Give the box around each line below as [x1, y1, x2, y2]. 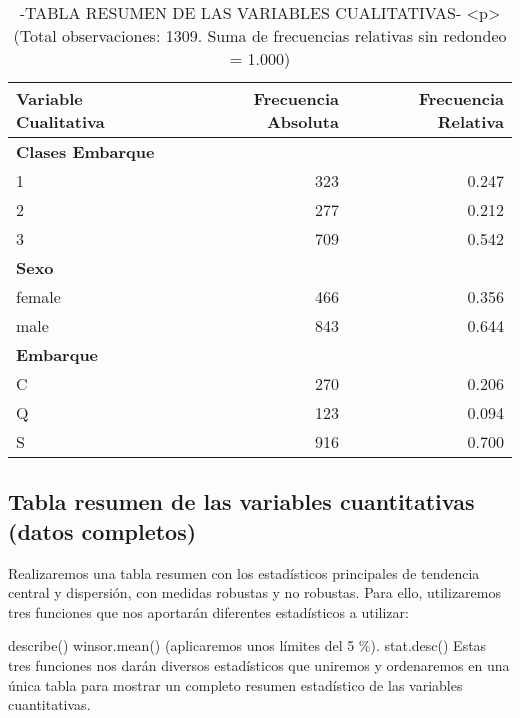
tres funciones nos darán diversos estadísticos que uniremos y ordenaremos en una [8, 654, 510, 675]
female [16, 285, 61, 308]
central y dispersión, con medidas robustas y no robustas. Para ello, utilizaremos [8, 582, 501, 603]
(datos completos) [8, 515, 197, 546]
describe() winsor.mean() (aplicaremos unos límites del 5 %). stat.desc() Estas [8, 635, 487, 656]
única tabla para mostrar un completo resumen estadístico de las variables [8, 674, 463, 695]
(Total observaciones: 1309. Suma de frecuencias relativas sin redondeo [13, 24, 507, 47]
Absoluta [266, 110, 339, 133]
